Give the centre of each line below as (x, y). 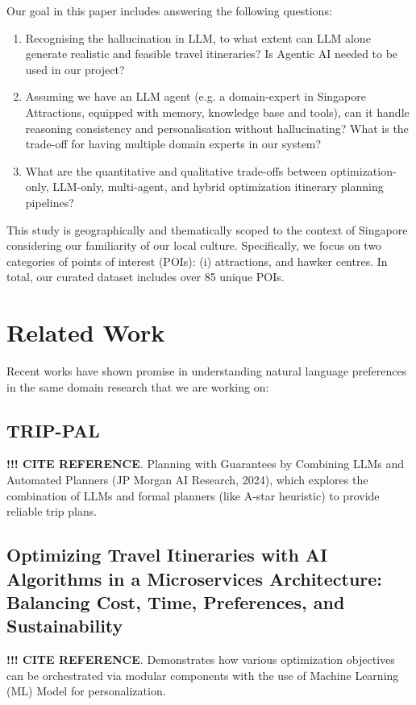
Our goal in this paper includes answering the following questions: (169, 10)
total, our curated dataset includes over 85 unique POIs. (146, 277)
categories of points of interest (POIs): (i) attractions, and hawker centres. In (197, 261)
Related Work (86, 332)
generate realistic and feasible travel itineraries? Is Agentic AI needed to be (212, 54)
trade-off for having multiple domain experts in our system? (173, 144)
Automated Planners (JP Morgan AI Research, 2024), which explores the (187, 480)
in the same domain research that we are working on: (138, 386)
